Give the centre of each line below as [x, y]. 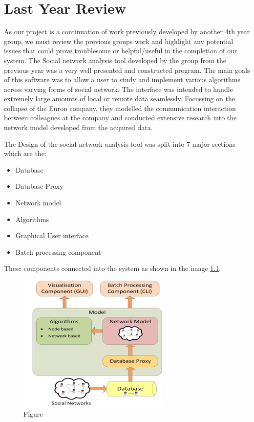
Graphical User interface [52, 235]
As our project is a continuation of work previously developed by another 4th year [127, 32]
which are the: [25, 153]
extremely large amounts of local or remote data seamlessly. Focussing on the [119, 99]
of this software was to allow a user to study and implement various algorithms [122, 79]
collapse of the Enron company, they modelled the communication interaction [120, 108]
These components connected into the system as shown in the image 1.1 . [113, 268]
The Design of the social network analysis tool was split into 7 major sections [120, 144]
